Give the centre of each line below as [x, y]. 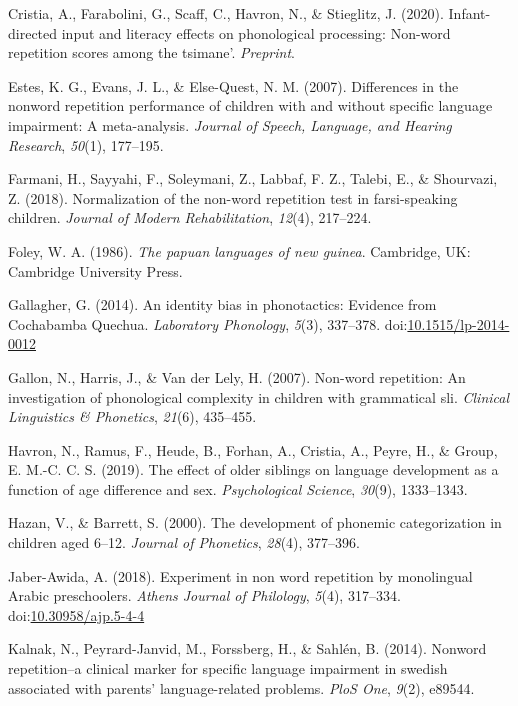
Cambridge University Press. [95, 270]
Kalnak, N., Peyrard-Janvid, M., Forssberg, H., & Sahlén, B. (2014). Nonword [247, 648]
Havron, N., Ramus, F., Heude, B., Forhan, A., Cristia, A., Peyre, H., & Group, [253, 449]
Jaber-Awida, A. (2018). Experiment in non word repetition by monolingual [240, 575]
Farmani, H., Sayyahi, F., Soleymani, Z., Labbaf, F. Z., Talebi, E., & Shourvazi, [253, 178]
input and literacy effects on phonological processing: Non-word [256, 32]
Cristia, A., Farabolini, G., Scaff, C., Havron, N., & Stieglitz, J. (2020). [226, 13]
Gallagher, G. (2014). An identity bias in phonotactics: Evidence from [222, 304]
